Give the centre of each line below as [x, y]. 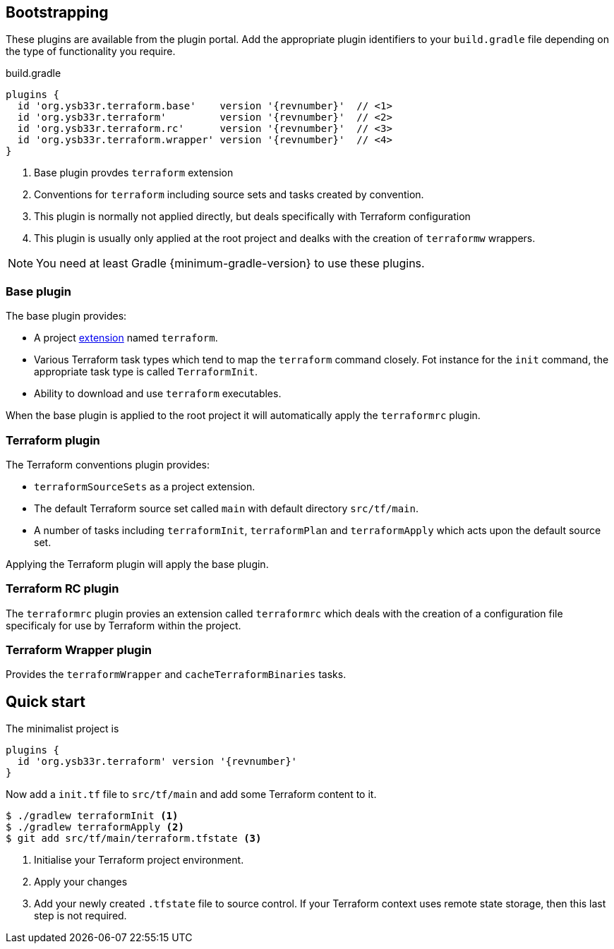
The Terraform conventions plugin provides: [108, 464]
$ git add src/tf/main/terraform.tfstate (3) [134, 839]
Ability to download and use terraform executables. [158, 394]
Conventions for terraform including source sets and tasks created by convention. [229, 195]
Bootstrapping [57, 12]
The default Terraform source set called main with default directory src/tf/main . [226, 508]
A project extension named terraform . [126, 338]
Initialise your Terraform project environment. [139, 860]
